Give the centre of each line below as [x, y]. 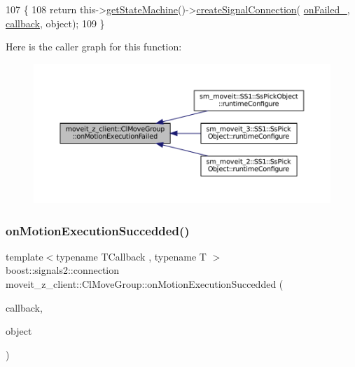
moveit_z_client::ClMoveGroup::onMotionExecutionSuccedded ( [145, 283]
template [25, 256]
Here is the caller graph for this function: [94, 47]
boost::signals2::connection [63, 270]
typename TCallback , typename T [131, 256]
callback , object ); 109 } [55, 23]
